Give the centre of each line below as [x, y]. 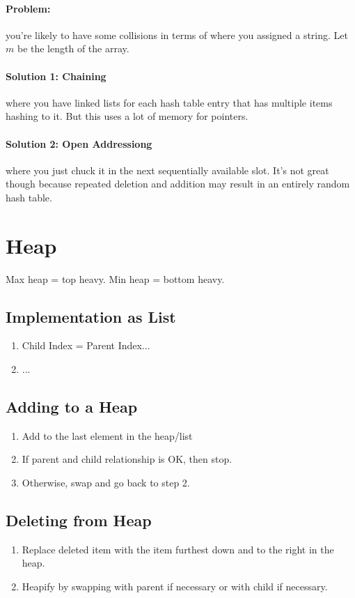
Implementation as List [91, 316]
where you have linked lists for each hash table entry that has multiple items [169, 102]
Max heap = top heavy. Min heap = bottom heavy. [115, 278]
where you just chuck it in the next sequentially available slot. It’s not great [167, 170]
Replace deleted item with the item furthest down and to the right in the [178, 549]
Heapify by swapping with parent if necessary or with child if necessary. [175, 586]
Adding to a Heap [72, 407]
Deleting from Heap [79, 520]
